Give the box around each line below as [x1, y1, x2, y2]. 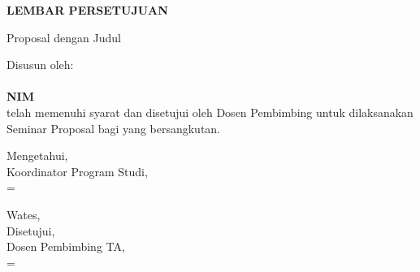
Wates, [6, 205, 41, 222]
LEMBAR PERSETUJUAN [6, 2, 168, 18]
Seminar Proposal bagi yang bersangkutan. [6, 119, 221, 136]
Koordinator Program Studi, [6, 162, 148, 179]
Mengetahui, [6, 147, 68, 164]
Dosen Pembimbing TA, [6, 238, 125, 255]
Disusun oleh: [6, 56, 74, 73]
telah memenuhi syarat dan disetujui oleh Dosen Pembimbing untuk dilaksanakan [6, 103, 414, 120]
